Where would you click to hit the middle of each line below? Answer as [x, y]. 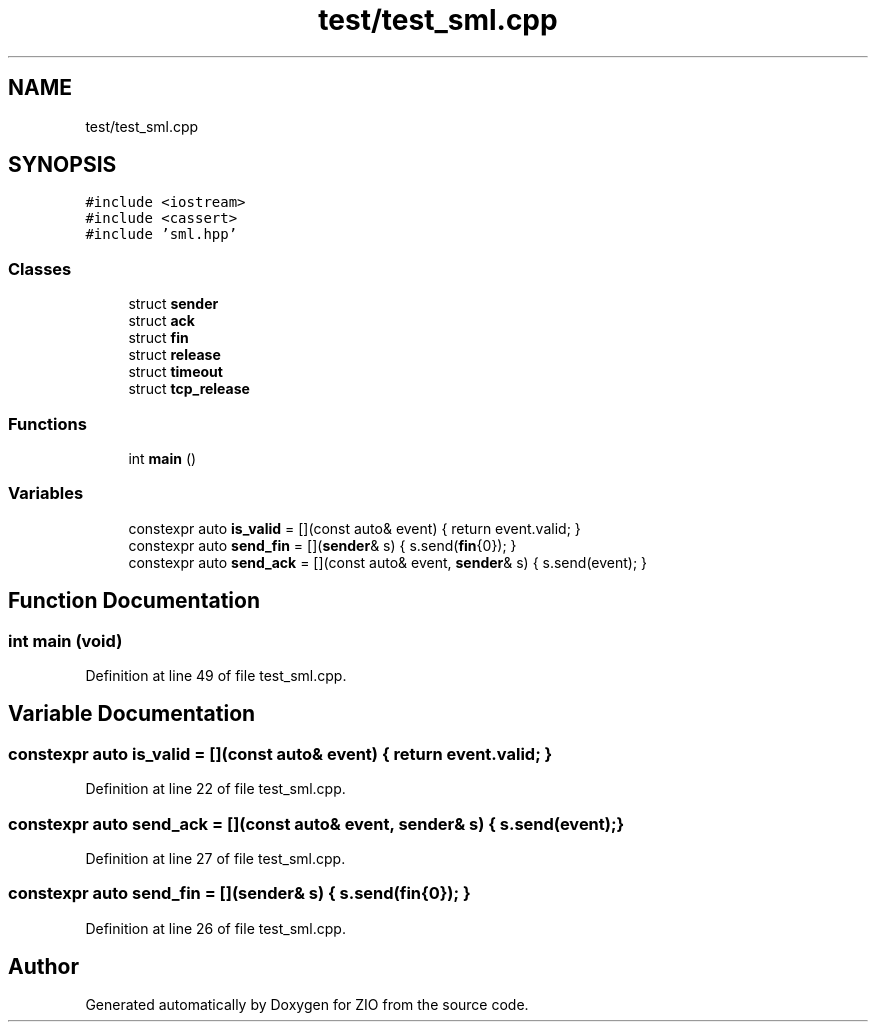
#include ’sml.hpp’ [161, 234]
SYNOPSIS [62, 165]
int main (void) [65, 640]
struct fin [158, 338]
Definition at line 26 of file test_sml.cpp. [215, 928]
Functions [47, 423]
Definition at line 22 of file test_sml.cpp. [215, 789]
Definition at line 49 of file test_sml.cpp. [216, 675]
